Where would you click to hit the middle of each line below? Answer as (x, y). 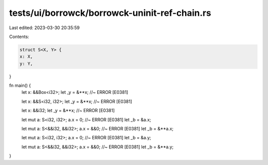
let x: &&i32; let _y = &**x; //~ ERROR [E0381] (68, 111)
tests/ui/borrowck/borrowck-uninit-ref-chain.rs (110, 13)
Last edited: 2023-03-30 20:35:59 (44, 28)
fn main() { (20, 85)
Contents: (19, 37)
